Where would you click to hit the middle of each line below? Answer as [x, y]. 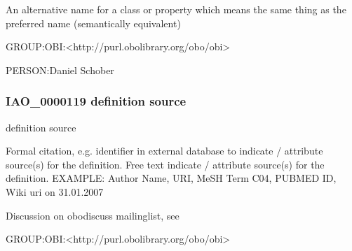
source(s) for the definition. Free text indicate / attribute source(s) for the [165, 164]
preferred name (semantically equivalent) [93, 23]
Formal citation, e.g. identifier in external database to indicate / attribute [164, 151]
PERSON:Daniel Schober [60, 70]
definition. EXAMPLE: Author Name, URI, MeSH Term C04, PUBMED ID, [171, 178]
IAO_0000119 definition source [96, 101]
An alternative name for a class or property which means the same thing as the [176, 9]
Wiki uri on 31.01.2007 [55, 191]
